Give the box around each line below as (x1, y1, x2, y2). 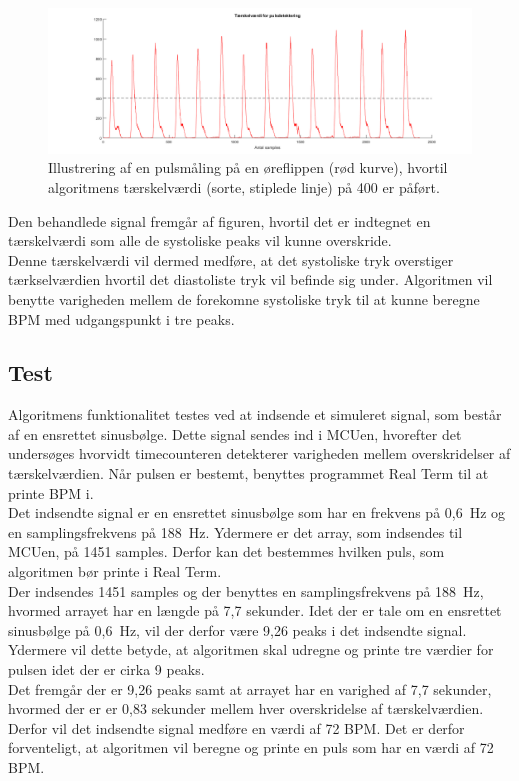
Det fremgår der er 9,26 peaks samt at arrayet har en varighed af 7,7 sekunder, (8, 678, 492, 699)
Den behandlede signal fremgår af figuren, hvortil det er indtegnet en (8, 210, 431, 231)
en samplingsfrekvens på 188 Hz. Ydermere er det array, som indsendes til (8, 521, 463, 542)
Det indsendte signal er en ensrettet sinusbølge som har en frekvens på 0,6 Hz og (8, 502, 506, 523)
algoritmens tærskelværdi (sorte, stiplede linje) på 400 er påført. (48, 176, 440, 197)
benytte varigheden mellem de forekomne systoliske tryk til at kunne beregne (8, 288, 480, 309)
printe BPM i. (8, 482, 94, 503)
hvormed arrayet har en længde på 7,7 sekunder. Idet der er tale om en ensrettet (8, 600, 502, 621)
